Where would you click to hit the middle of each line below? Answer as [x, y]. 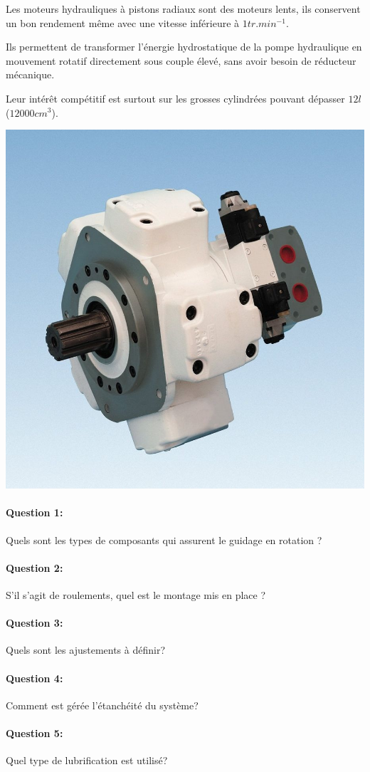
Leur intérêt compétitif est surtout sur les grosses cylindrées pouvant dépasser [175, 98]
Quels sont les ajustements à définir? [86, 650]
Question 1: [35, 512]
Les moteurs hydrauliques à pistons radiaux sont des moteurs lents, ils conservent [183, 9]
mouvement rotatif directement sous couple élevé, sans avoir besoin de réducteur [181, 60]
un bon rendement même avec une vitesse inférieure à [123, 22]
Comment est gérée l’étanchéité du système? [102, 705]
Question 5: [35, 732]
